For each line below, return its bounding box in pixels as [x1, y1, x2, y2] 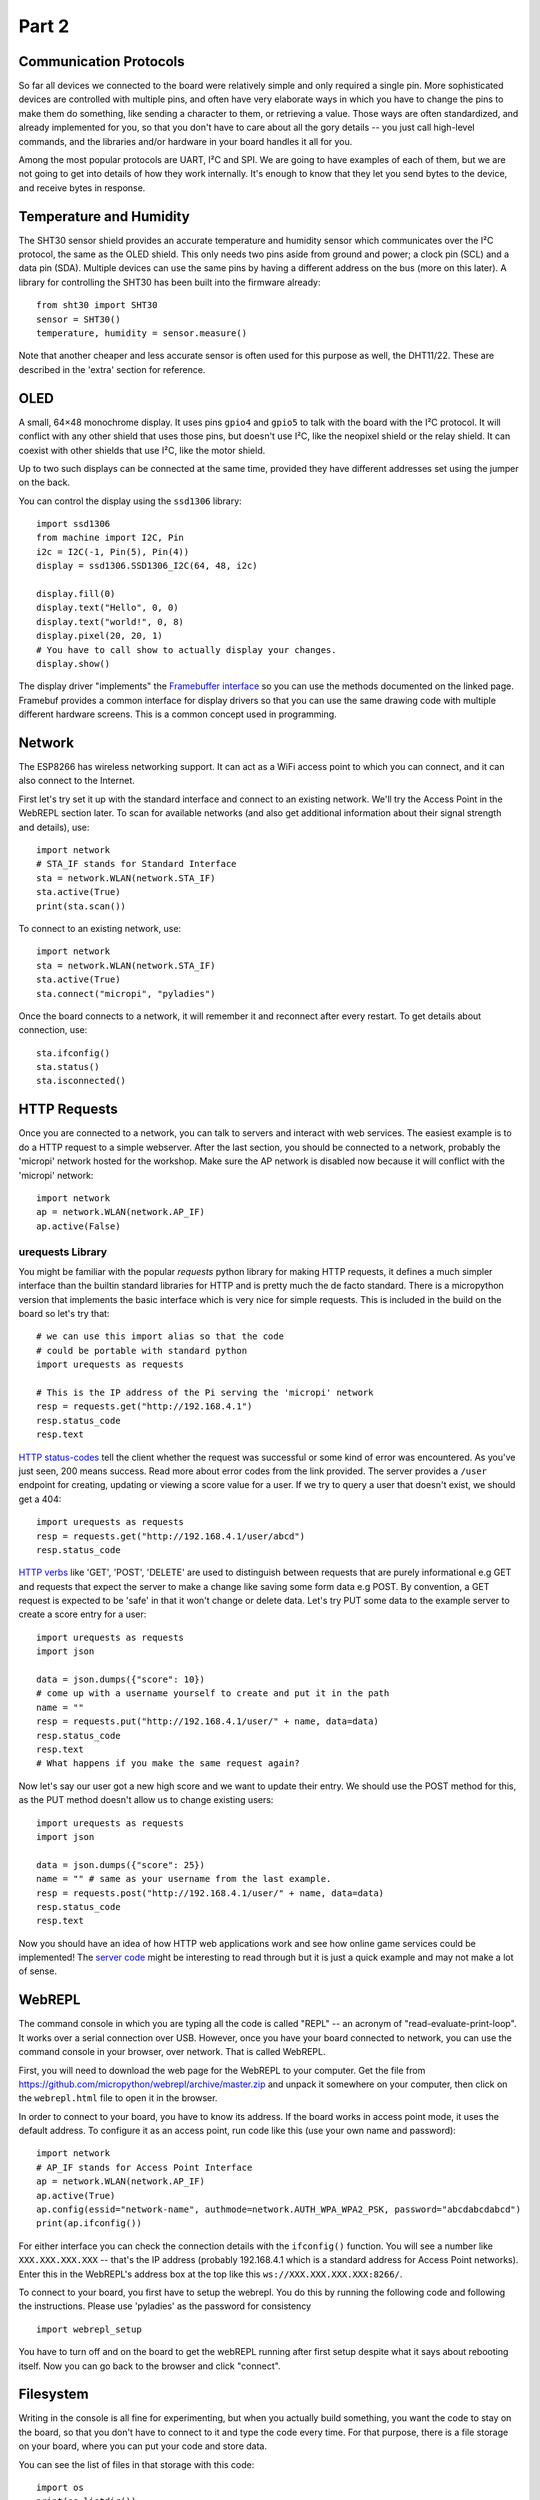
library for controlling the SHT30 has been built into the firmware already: [18, 276, 321, 288]
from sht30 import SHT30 [36, 300, 158, 311]
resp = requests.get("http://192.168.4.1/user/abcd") [36, 1530, 305, 1542]
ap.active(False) [36, 1220, 121, 1232]
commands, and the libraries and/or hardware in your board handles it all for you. [18, 135, 353, 147]
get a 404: [18, 1493, 62, 1505]
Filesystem [18, 2386, 89, 2403]
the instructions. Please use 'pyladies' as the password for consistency [18, 2300, 312, 2312]
